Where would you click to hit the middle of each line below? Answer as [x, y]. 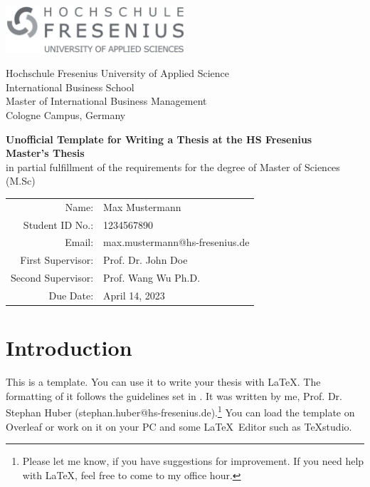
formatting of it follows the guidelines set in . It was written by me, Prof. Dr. [174, 395]
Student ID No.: [58, 224]
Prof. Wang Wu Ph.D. [152, 278]
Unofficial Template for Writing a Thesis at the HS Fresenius [159, 139]
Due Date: [71, 295]
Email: [79, 242]
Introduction [69, 348]
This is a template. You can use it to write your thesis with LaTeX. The [163, 382]
